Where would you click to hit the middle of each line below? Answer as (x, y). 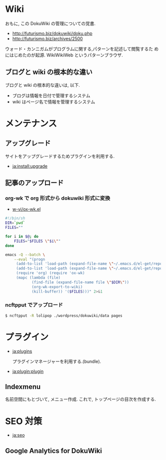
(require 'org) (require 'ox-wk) (50, 273)
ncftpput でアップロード (34, 305)
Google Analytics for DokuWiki (54, 451)
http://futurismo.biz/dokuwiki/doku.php (52, 33)
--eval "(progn (30, 259)
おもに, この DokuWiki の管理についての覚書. (50, 23)
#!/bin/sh (15, 218)
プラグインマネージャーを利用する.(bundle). (57, 361)
